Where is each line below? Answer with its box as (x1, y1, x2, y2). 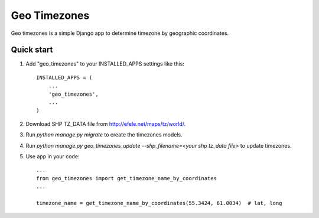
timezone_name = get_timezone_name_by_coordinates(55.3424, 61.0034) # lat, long (36, 200, 282, 206)
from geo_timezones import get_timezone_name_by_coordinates (36, 175, 217, 181)
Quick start (11, 45, 53, 55)
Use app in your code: (25, 152, 80, 160)
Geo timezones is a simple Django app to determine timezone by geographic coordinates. (11, 30, 229, 37)
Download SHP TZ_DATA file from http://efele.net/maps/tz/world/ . (25, 120, 186, 127)
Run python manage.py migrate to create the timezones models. (25, 131, 183, 138)
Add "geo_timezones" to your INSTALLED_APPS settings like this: (25, 60, 184, 67)
